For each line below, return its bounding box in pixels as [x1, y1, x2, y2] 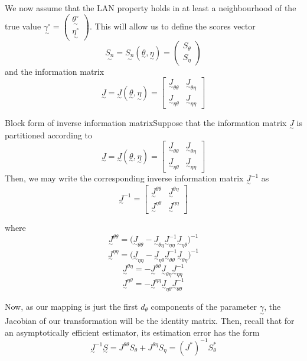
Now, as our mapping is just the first [5, 300, 138, 312]
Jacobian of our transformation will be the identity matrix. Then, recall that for [5, 314, 295, 326]
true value [5, 19, 41, 32]
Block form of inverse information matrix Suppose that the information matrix [5, 117, 287, 129]
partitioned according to [5, 128, 92, 141]
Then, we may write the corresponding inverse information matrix [5, 172, 244, 184]
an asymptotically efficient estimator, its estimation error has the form [5, 326, 260, 338]
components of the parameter [151, 300, 257, 312]
